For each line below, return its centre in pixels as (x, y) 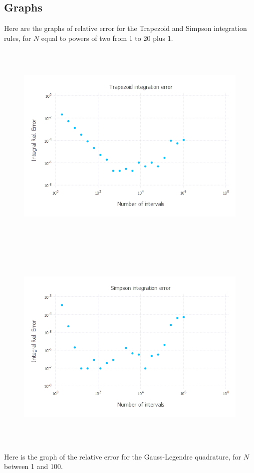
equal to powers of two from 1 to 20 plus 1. (107, 38)
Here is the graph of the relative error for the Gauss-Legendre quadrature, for (123, 456)
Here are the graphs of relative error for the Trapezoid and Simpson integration (126, 28)
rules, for (18, 38)
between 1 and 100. (33, 466)
